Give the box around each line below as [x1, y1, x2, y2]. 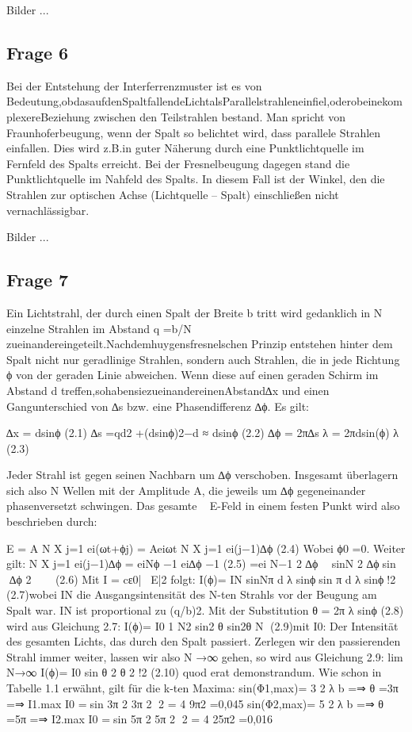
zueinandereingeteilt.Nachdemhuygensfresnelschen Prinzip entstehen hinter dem [6, 335, 393, 352]
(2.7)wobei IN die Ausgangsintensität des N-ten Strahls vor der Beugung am [6, 586, 377, 603]
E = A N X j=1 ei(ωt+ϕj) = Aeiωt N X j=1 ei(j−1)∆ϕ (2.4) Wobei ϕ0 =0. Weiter [6, 539, 406, 556]
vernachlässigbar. [6, 201, 90, 218]
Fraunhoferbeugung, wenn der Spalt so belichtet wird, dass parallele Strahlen [6, 124, 381, 140]
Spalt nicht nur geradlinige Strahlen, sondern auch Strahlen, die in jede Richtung [6, 351, 400, 367]
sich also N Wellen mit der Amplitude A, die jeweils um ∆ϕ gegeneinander [6, 481, 366, 498]
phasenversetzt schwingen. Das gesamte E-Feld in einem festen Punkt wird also [6, 497, 400, 514]
